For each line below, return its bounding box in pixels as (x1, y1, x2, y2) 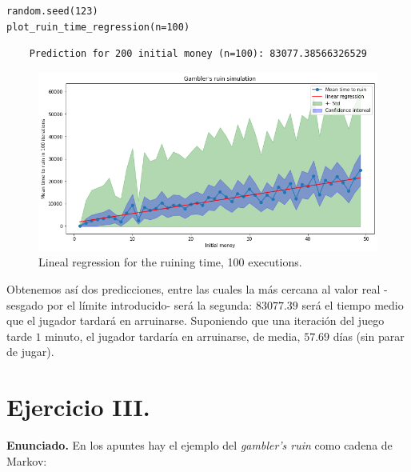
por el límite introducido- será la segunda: (46, 296, 253, 313)
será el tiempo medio (301, 296, 404, 313)
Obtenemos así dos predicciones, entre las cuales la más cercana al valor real (6, 280, 381, 297)
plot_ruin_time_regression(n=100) (6, 21, 190, 33)
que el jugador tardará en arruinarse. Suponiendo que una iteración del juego (6, 312, 385, 329)
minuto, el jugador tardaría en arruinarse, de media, (45, 327, 301, 344)
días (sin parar (333, 327, 405, 344)
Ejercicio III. (6, 390, 150, 423)
